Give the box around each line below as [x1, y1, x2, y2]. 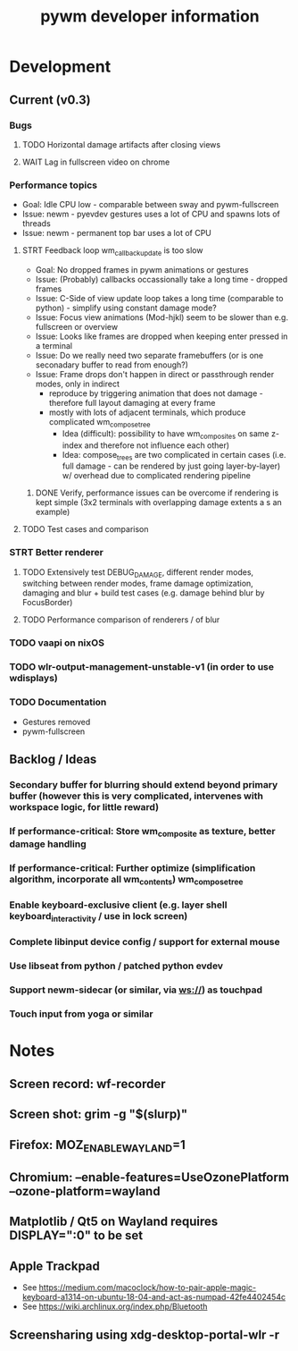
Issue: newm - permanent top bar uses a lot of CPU [21, 228, 212, 239]
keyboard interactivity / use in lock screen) [9, 910, 188, 925]
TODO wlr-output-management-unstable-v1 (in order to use [9, 661, 275, 673]
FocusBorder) [21, 597, 73, 608]
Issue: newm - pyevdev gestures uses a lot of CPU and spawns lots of [21, 208, 281, 220]
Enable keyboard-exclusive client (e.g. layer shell [9, 899, 228, 911]
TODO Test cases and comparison [21, 524, 149, 535]
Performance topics [9, 179, 98, 191]
